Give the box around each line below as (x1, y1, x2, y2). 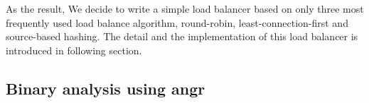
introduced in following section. (6, 42, 142, 57)
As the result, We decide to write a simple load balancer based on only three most (6, 1, 364, 16)
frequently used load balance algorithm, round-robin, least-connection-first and (6, 15, 348, 30)
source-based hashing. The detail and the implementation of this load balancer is (6, 29, 358, 44)
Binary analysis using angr (6, 77, 205, 99)
